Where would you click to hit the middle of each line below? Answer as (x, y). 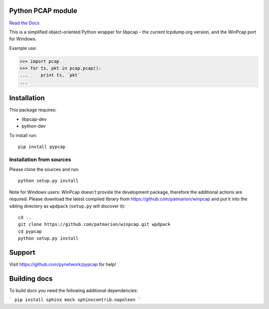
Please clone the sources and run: (44, 169)
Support (22, 252)
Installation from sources (40, 159)
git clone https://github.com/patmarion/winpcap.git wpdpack (94, 225)
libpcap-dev (34, 119)
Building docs (31, 278)
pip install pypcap (42, 147)
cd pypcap (30, 231)
